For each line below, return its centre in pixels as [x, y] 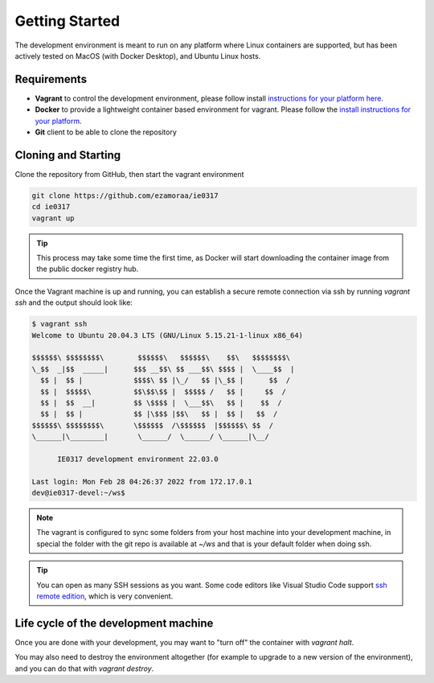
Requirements [51, 79]
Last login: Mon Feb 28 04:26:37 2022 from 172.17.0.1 [142, 481]
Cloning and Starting [68, 155]
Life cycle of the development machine [114, 623]
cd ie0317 [51, 207]
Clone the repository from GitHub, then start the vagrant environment [129, 174]
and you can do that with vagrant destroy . [84, 669]
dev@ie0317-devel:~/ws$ [79, 493]
